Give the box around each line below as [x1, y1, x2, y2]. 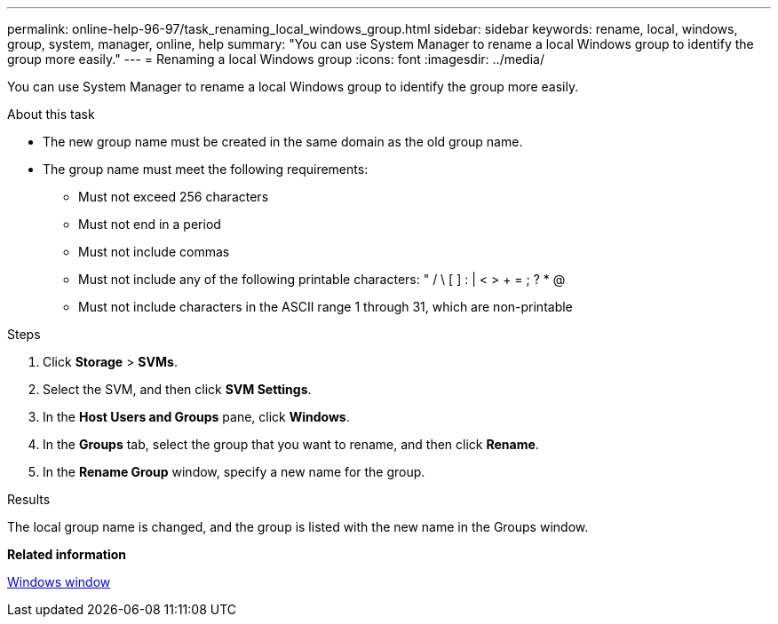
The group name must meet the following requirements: [43, 162, 369, 177]
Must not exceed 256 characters [78, 189, 269, 204]
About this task [7, 107, 95, 122]
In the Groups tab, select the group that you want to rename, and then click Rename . [43, 437, 539, 452]
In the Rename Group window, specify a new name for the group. [43, 464, 425, 479]
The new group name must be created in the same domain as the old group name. [43, 134, 523, 149]
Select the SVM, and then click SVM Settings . [43, 382, 312, 397]
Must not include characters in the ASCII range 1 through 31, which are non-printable [78, 299, 573, 314]
